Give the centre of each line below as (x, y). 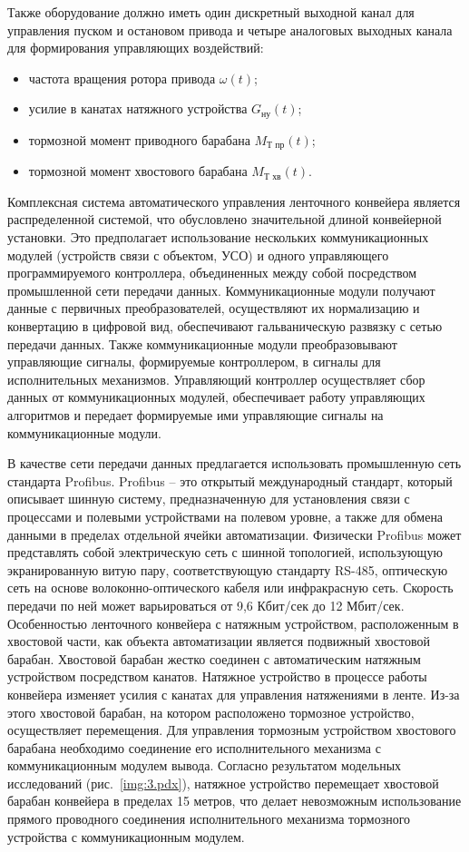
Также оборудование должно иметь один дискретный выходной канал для (211, 12)
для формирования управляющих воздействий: (136, 48)
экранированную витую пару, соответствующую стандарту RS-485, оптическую (228, 569)
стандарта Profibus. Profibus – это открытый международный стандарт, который (230, 480)
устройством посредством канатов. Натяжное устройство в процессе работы (217, 676)
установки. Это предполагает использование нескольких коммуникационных (218, 237)
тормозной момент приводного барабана (139, 139)
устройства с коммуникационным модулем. (126, 836)
